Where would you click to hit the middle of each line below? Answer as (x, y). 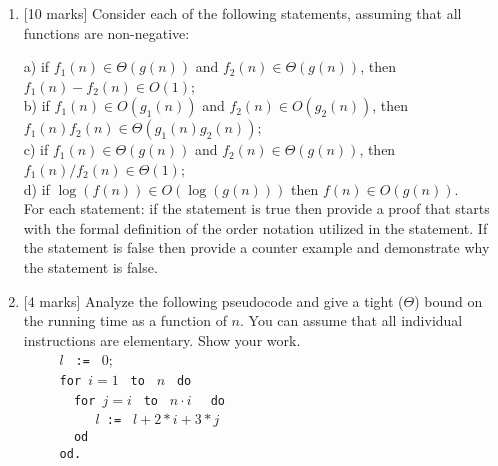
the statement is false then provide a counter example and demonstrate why (256, 247)
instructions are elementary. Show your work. (162, 339)
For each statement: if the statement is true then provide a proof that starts (256, 208)
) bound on (448, 300)
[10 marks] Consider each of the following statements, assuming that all (242, 13)
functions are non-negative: (106, 32)
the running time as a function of (125, 320)
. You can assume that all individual (351, 320)
